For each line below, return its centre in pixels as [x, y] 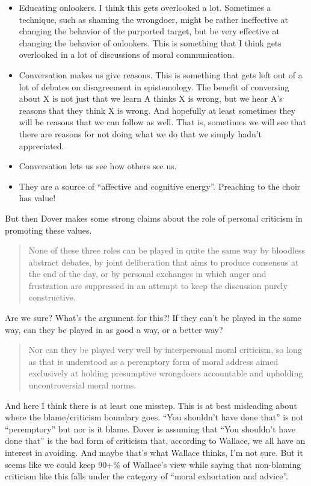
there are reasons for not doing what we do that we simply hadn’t [140, 133]
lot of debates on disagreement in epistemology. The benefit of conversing [154, 86]
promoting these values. [48, 230]
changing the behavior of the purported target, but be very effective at [149, 31]
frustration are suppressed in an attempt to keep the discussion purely [158, 285]
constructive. [52, 297]
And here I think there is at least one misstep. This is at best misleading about [151, 405]
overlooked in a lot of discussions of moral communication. [127, 55]
